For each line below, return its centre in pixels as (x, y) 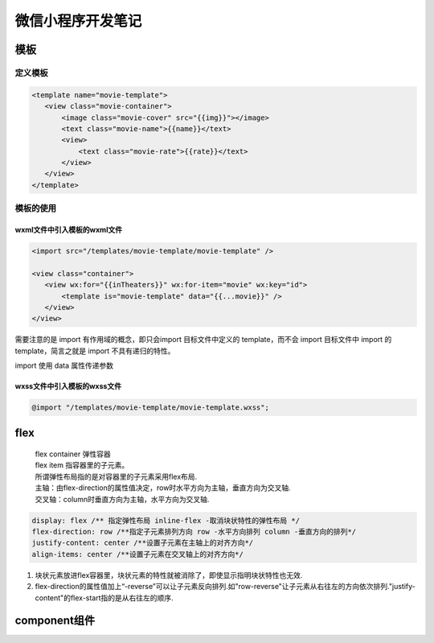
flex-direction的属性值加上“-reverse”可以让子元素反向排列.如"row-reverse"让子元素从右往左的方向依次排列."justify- (225, 587)
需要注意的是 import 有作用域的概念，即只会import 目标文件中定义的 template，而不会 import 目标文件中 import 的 (203, 340)
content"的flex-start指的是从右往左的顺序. (104, 598)
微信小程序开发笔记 (78, 21)
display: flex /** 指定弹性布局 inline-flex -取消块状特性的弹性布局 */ (166, 520)
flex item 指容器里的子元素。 (82, 465)
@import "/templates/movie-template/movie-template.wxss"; (150, 408)
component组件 (55, 621)
